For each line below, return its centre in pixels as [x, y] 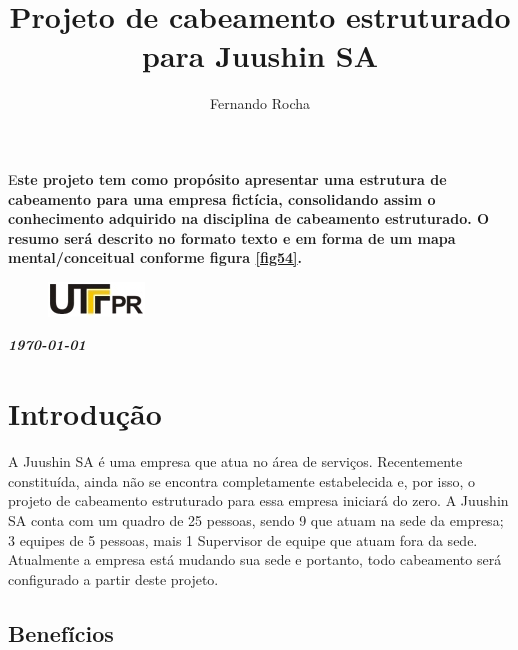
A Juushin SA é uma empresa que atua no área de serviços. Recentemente [235, 461]
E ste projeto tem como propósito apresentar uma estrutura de [227, 178]
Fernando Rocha [259, 103]
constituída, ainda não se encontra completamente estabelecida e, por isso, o [242, 480]
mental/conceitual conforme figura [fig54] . [155, 257]
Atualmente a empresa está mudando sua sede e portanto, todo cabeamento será [255, 559]
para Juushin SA [260, 55]
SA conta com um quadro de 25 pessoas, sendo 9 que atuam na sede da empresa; [256, 519]
